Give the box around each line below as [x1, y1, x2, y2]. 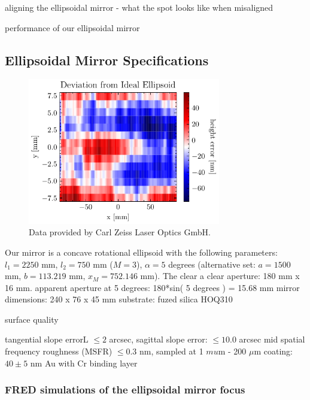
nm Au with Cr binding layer [30, 356, 138, 369]
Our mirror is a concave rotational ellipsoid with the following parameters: [5, 246, 278, 258]
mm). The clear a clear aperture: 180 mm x [140, 269, 300, 282]
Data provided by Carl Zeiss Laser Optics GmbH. [29, 226, 211, 238]
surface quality [5, 313, 59, 325]
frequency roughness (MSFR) [5, 345, 113, 357]
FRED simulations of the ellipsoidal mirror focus [5, 382, 245, 397]
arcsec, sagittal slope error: [109, 333, 208, 346]
